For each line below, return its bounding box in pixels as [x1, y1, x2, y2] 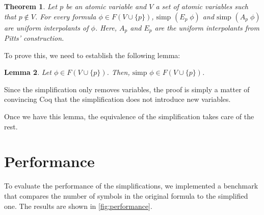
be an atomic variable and [66, 1, 147, 11]
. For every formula [35, 11, 96, 21]
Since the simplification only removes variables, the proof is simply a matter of [4, 84, 250, 94]
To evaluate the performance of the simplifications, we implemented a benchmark [4, 180, 258, 191]
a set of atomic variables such [155, 1, 248, 11]
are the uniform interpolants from [154, 22, 259, 33]
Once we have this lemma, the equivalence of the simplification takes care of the [4, 111, 254, 122]
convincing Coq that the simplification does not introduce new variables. [4, 94, 231, 104]
